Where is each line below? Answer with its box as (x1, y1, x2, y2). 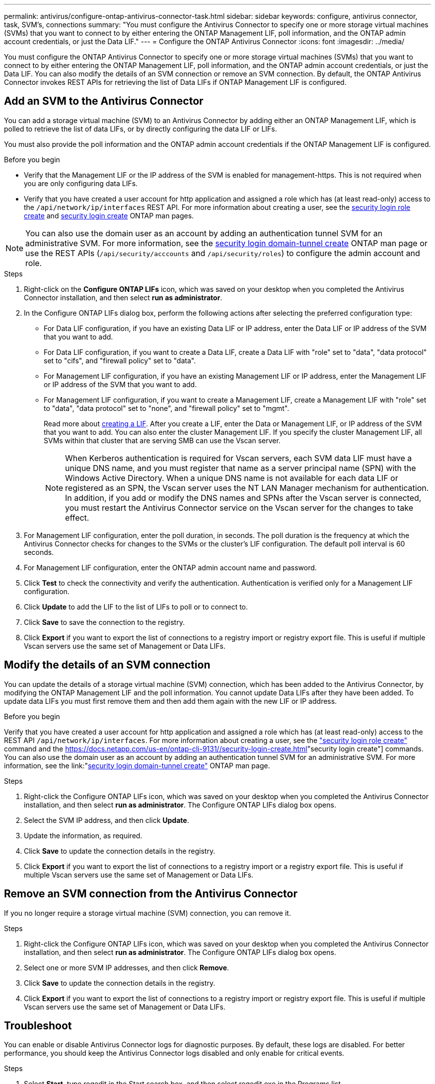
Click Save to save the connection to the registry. (24, 617, 185, 626)
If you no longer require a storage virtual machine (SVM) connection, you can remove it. (4, 908, 291, 917)
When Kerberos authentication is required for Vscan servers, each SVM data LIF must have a (65, 453, 412, 463)
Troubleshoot (4, 1019, 72, 1032)
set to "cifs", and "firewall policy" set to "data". (44, 356, 196, 365)
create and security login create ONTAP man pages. (24, 211, 194, 220)
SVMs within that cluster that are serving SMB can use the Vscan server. (44, 436, 281, 445)
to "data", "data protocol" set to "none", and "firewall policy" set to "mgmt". (44, 404, 290, 412)
